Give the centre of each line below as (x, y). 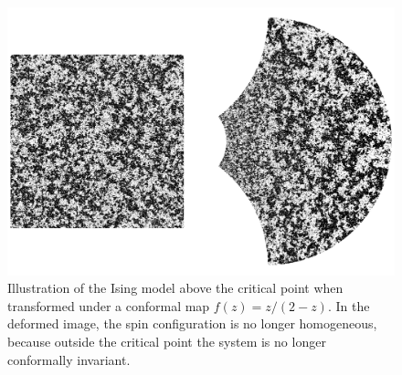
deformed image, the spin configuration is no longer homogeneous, (192, 323)
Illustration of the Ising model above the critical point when (175, 288)
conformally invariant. (69, 359)
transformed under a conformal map (109, 305)
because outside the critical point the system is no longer (167, 341)
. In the (349, 305)
